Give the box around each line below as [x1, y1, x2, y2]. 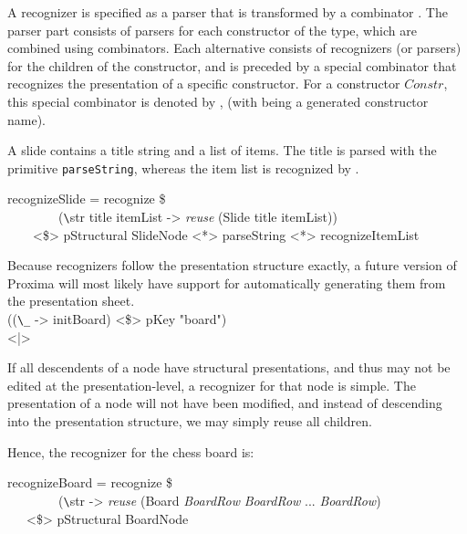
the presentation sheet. [7, 291, 135, 310]
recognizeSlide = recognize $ [7, 189, 166, 208]
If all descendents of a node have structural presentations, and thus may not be [7, 358, 451, 377]
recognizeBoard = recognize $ [7, 473, 173, 492]
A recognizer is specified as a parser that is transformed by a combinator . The [7, 3, 448, 21]
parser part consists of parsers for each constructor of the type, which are [7, 20, 417, 39]
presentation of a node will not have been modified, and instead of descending [7, 393, 442, 413]
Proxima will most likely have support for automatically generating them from [7, 273, 446, 292]
